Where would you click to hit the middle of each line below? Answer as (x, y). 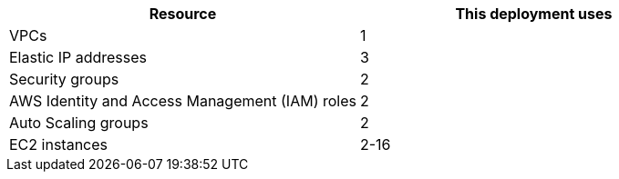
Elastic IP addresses (78, 57)
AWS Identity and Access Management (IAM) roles (183, 101)
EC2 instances (58, 144)
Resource (183, 14)
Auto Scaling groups (79, 123)
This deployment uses (534, 14)
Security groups (64, 79)
